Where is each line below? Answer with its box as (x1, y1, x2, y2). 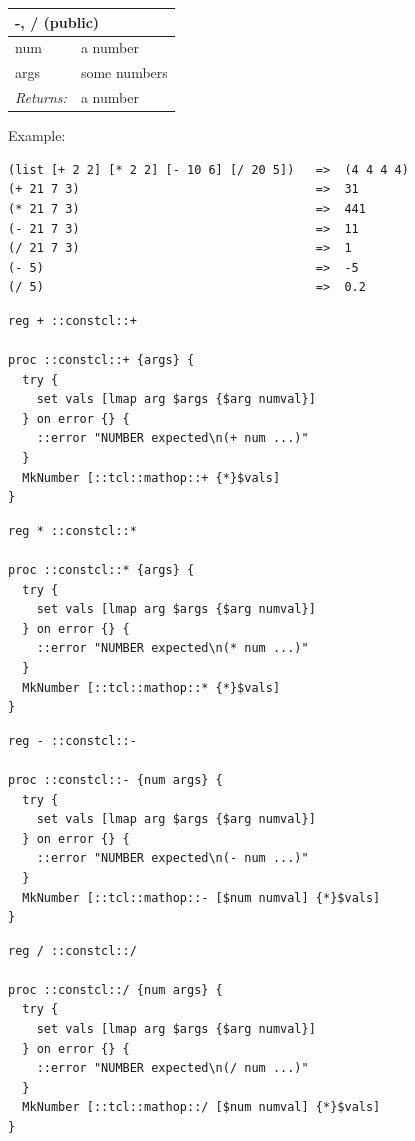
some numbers (80, 62, 168, 83)
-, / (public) (15, 11, 100, 32)
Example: (8, 125, 66, 146)
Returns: (15, 87, 67, 108)
